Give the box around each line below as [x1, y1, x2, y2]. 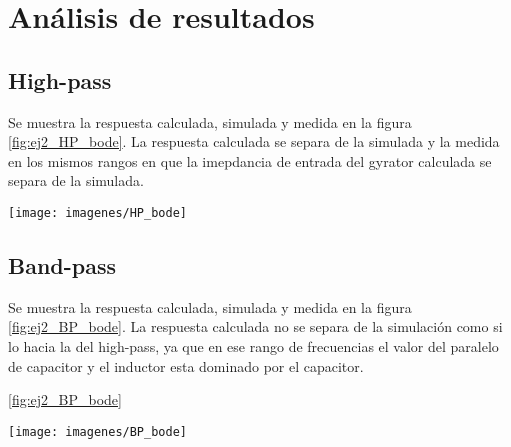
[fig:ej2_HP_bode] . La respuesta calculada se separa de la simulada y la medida [8, 131, 500, 152]
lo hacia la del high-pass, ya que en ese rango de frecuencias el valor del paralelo [8, 336, 499, 356]
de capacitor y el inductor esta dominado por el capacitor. [8, 355, 364, 376]
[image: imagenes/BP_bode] [8, 424, 187, 439]
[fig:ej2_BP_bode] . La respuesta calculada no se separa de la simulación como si [8, 316, 503, 337]
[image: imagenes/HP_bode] [8, 205, 187, 220]
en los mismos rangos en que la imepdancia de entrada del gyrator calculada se [8, 150, 492, 171]
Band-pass [8, 250, 117, 280]
